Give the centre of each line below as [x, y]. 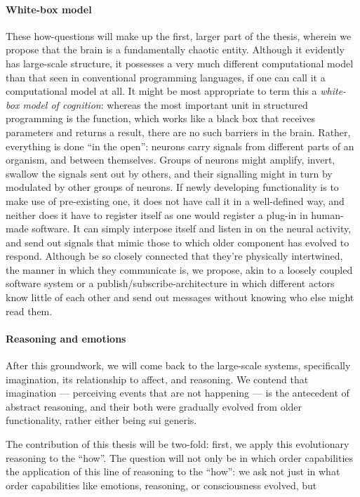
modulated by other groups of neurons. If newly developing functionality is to [172, 187]
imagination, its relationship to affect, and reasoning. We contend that [157, 379]
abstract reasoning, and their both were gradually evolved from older [154, 406]
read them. [29, 311]
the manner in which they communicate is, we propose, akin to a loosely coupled [179, 269]
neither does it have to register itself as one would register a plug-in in [157, 214]
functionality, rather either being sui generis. [101, 420]
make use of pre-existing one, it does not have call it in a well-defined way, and [175, 200]
